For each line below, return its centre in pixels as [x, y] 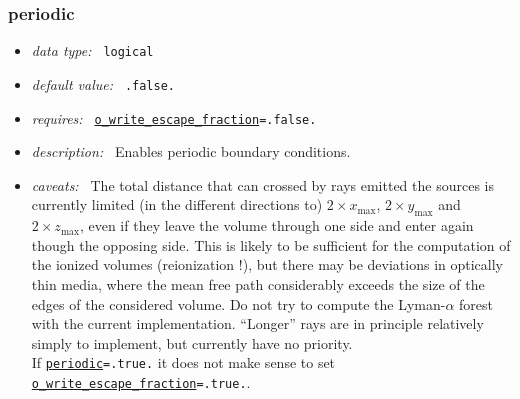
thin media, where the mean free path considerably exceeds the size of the [258, 283]
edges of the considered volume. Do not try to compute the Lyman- [238, 303]
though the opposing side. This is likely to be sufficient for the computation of [271, 244]
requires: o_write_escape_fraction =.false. [174, 117]
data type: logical [92, 50]
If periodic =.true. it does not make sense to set [183, 362]
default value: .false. [103, 83]
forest [476, 303]
